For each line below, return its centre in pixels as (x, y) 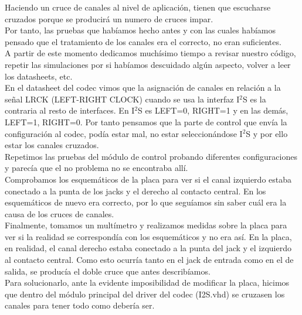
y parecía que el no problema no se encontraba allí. (96, 168)
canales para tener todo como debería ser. (80, 305)
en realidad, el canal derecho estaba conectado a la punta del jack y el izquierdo (148, 248)
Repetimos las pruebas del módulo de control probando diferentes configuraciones (151, 156)
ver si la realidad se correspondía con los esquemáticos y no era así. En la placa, (148, 236)
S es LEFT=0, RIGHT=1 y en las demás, (213, 110)
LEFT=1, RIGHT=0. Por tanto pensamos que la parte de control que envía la (146, 121)
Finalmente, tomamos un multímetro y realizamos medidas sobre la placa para (146, 225)
